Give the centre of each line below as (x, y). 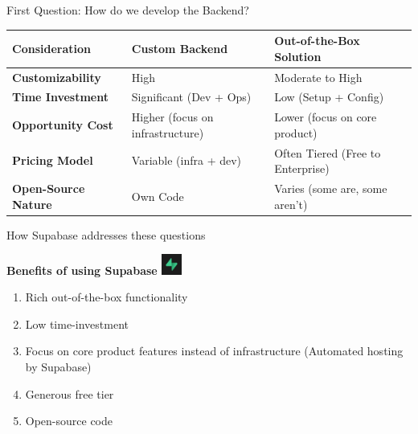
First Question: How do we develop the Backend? (128, 10)
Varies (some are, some (331, 188)
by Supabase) (58, 366)
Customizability (57, 77)
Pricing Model (53, 160)
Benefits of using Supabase (82, 270)
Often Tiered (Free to (328, 152)
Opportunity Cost (63, 125)
